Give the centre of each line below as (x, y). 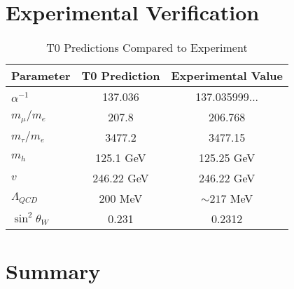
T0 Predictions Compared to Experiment (147, 48)
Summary (53, 271)
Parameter (41, 76)
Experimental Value (227, 76)
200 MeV (121, 199)
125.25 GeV (227, 158)
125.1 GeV (121, 158)
